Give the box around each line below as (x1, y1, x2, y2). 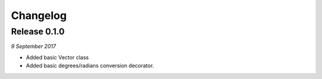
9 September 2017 (11, 43, 56, 50)
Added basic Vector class (26, 53, 89, 61)
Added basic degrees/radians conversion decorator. (26, 62, 154, 69)
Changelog (11, 9, 67, 22)
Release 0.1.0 (11, 26, 65, 37)
